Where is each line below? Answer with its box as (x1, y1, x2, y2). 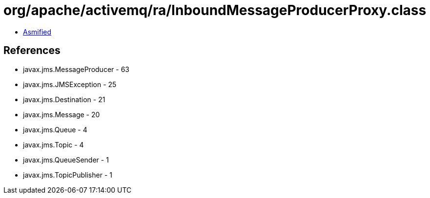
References (3, 44, 61, 57)
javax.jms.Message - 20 (23, 110, 100, 119)
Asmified (23, 27, 52, 36)
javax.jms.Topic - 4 (23, 140, 84, 149)
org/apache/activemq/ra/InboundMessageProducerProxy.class (3, 2, 427, 18)
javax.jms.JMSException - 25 (23, 80, 117, 89)
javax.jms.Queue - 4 (23, 125, 87, 134)
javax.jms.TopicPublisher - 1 (23, 170, 112, 179)
